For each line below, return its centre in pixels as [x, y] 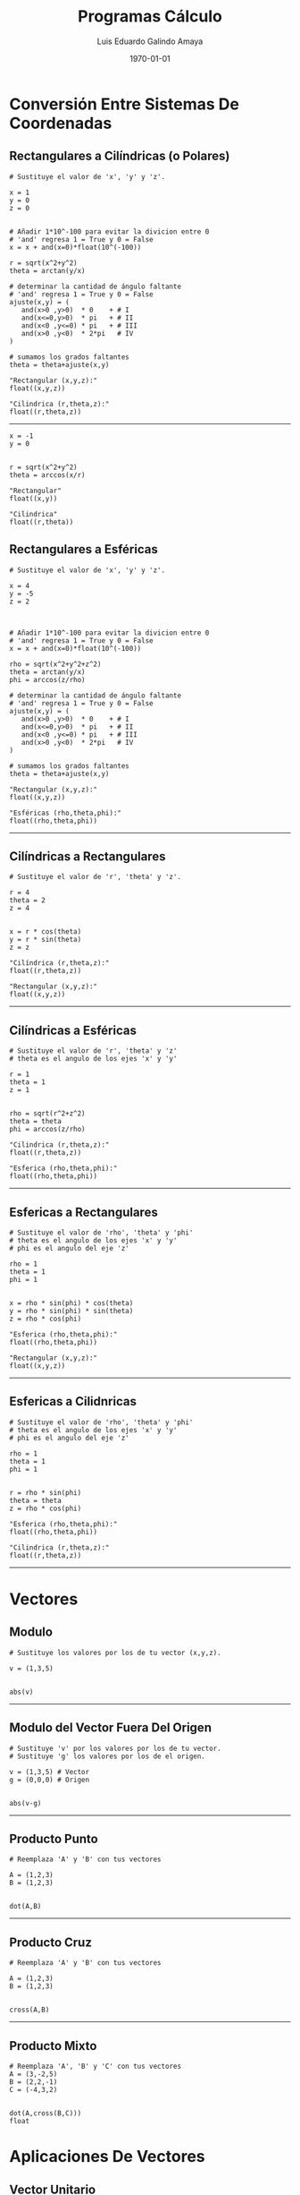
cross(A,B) [29, 2010]
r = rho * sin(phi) [46, 1492]
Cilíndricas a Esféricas [73, 1030]
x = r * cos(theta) [46, 932]
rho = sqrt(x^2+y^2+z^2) [55, 664]
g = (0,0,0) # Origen [50, 1780]
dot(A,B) [25, 1907]
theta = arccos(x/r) [48, 475]
